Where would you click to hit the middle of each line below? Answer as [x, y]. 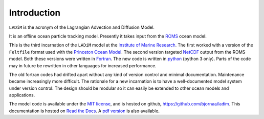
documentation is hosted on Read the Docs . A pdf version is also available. [84, 111]
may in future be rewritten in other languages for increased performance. [83, 65]
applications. [22, 95]
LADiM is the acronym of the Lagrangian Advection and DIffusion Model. [82, 27]
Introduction [35, 13]
